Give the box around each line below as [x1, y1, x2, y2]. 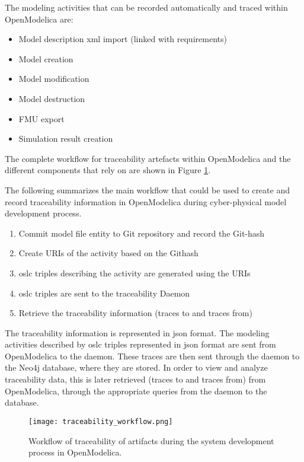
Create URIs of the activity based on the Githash [18, 247, 199, 259]
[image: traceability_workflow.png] [28, 417, 173, 426]
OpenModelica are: [5, 12, 73, 25]
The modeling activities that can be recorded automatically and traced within [5, 1, 288, 13]
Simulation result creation [18, 132, 113, 145]
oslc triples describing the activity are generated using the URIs [18, 266, 251, 279]
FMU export [18, 112, 65, 125]
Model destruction [18, 92, 85, 104]
